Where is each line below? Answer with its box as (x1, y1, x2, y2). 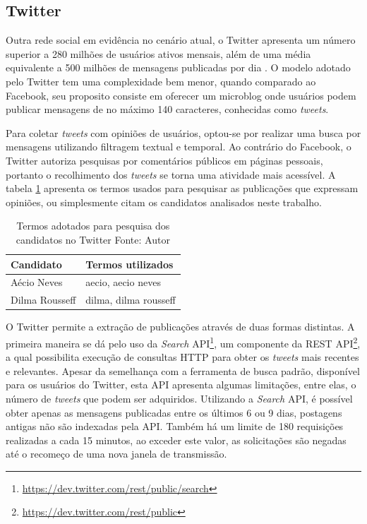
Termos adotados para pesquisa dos (16, 218, 170, 233)
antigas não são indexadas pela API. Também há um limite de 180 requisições (6, 419, 344, 434)
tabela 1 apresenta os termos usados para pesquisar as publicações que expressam (6, 181, 359, 196)
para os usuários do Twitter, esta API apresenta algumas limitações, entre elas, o (6, 377, 356, 392)
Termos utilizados (85, 256, 174, 271)
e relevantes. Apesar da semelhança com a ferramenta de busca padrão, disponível (6, 363, 360, 378)
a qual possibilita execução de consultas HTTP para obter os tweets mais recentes (6, 350, 359, 364)
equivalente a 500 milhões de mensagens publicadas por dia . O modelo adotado (6, 60, 351, 75)
